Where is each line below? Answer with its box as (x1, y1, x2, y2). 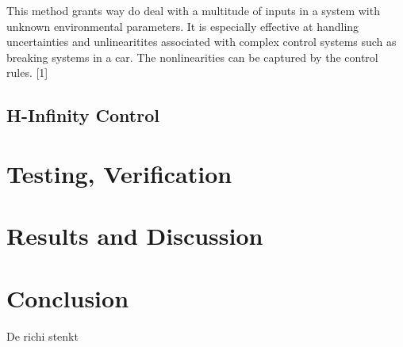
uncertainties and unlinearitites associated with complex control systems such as (6, 33, 397, 50)
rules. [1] (6, 64, 48, 81)
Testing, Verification (6, 157, 232, 189)
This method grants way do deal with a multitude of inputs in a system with (6, 2, 380, 18)
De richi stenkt (6, 327, 79, 344)
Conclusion (6, 281, 129, 314)
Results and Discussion (6, 219, 263, 252)
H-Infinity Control (6, 103, 159, 128)
